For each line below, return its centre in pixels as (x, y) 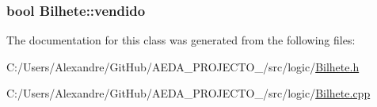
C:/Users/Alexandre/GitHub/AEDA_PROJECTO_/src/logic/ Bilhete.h (183, 66)
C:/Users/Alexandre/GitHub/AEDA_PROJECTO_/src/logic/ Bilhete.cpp (188, 93)
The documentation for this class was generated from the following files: (181, 40)
